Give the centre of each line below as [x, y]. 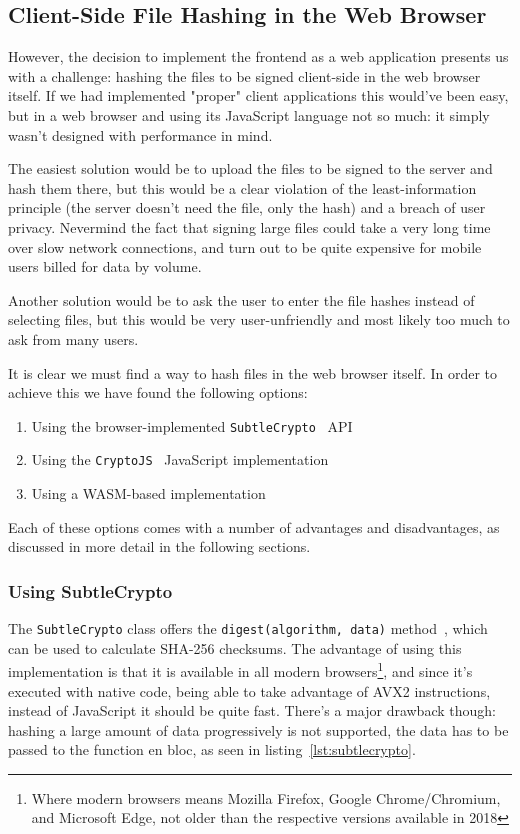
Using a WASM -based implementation [148, 493]
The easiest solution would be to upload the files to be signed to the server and [250, 168]
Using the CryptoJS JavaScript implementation [180, 459]
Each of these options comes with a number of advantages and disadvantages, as [254, 526]
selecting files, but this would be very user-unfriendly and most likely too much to [259, 319]
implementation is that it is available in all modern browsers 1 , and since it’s [240, 669]
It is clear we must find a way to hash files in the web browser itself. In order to [253, 372]
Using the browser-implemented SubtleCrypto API [192, 425]
